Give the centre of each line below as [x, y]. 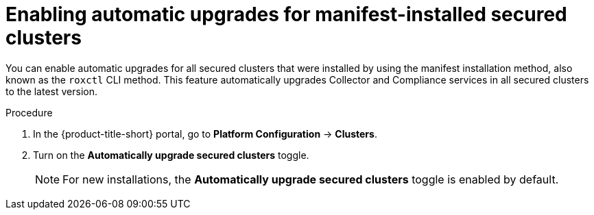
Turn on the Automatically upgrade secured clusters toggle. [171, 155]
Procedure [29, 112]
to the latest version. [52, 91]
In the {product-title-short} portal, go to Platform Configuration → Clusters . [205, 134]
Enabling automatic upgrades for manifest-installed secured [286, 14]
